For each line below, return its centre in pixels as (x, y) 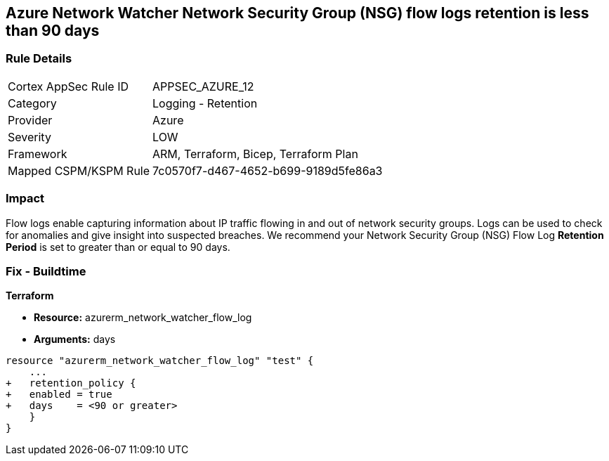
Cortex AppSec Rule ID (68, 86)
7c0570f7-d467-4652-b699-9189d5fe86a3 (268, 170)
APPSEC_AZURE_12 (203, 86)
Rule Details (39, 59)
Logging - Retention (205, 103)
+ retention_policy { (71, 383)
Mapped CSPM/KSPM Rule (79, 170)
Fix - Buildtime (46, 271)
